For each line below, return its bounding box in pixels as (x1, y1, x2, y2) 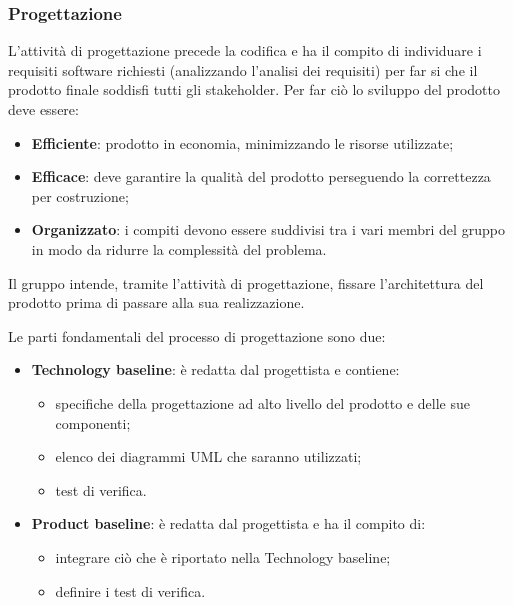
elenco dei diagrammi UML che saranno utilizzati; (55, 446, 362, 467)
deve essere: (8, 99, 79, 119)
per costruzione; (31, 185, 129, 206)
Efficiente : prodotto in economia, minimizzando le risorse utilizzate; (31, 132, 454, 153)
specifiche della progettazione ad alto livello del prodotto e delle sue (55, 392, 470, 413)
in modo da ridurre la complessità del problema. (31, 238, 327, 259)
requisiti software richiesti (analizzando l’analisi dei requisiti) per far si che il (8, 59, 478, 80)
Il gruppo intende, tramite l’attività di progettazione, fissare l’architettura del (8, 272, 484, 293)
